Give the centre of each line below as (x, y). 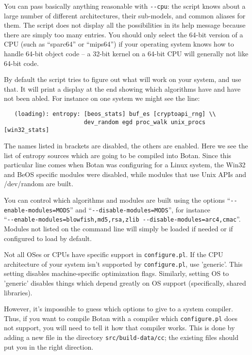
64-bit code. (21, 63)
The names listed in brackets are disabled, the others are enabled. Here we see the (126, 145)
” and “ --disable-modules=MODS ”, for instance (140, 209)
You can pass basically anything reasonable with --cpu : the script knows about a (125, 6)
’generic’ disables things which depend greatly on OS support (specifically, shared (125, 283)
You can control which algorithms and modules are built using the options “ (117, 200)
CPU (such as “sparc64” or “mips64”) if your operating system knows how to (119, 44)
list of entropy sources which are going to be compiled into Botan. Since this (118, 155)
